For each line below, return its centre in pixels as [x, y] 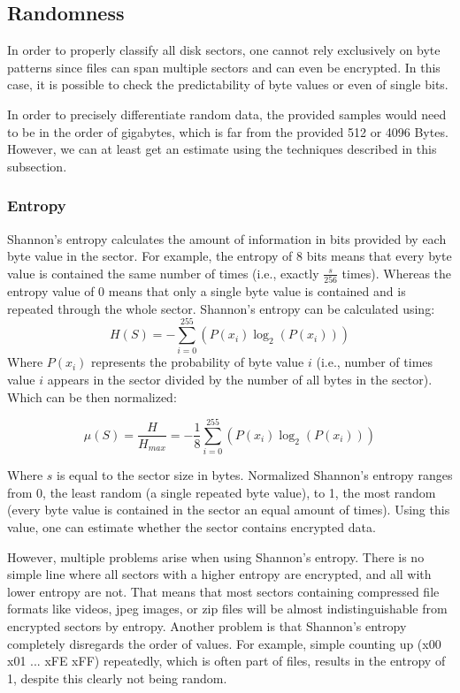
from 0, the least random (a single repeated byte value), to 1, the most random [222, 492]
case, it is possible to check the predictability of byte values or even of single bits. [228, 84]
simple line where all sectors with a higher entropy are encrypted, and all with [219, 574]
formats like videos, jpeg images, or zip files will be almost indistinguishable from [227, 609]
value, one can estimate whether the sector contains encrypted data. [192, 527]
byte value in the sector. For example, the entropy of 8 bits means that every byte [230, 256]
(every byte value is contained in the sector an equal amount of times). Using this [229, 510]
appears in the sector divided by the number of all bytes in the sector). [240, 379]
